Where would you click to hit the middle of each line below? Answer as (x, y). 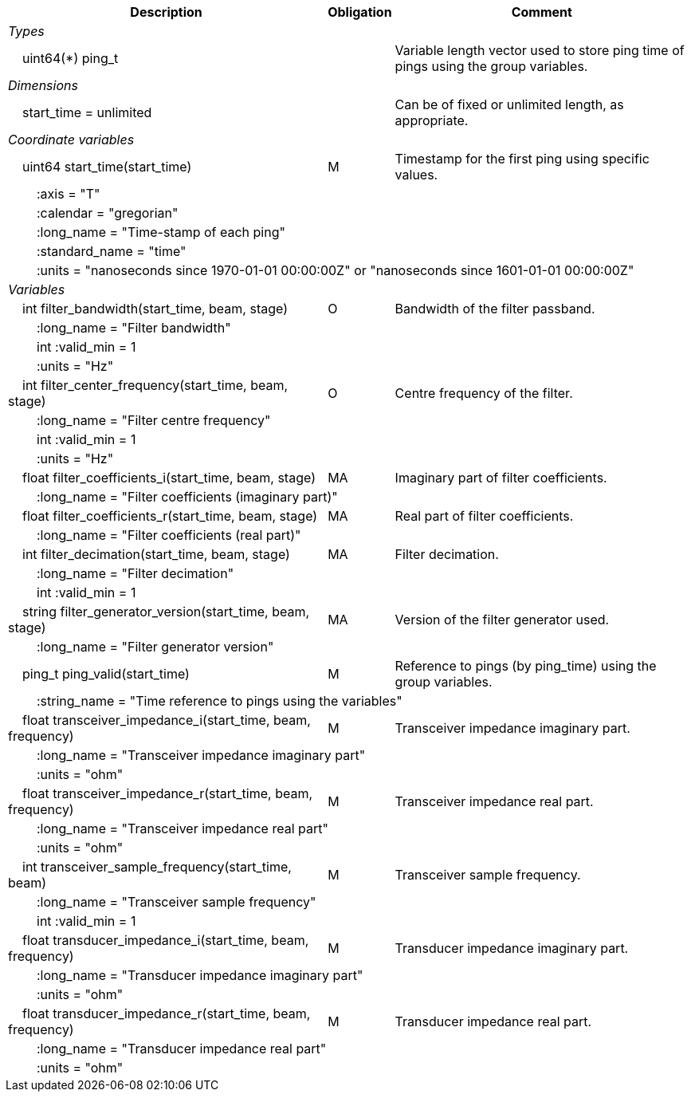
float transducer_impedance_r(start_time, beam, (167, 1013)
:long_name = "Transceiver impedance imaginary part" (201, 755)
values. (416, 175)
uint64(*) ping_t (71, 58)
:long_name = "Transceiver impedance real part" (183, 828)
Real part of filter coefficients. (484, 516)
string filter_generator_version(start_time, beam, (166, 612)
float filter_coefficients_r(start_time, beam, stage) (170, 516)
